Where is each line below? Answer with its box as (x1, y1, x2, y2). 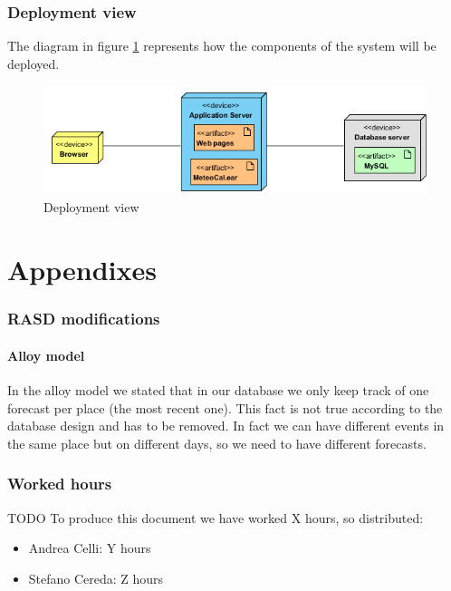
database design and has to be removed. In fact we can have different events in (7, 416, 445, 435)
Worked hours (7, 472, 112, 495)
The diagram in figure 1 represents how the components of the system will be (7, 36, 437, 55)
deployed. (7, 53, 60, 73)
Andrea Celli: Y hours (28, 538, 151, 557)
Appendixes (7, 251, 157, 288)
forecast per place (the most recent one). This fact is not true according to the (7, 398, 443, 417)
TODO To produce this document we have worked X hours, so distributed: (7, 508, 424, 527)
